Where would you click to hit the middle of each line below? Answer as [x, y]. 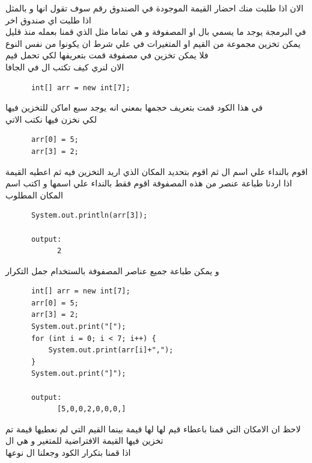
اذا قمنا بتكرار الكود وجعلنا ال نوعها [68, 452]
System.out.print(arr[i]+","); [111, 350]
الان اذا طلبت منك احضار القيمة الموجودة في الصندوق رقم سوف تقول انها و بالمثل [154, 8]
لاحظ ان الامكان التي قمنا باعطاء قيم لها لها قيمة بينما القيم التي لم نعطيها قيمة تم [153, 428]
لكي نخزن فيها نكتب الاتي [51, 119]
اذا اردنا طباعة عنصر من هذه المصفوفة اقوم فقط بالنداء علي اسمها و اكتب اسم [149, 183]
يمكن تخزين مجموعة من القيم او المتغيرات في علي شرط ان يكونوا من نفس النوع [153, 43]
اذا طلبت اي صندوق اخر [48, 20]
